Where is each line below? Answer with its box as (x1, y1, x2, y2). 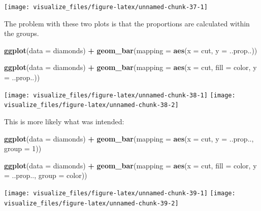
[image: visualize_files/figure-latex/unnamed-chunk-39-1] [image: (4, 189, 236, 197)
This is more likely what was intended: (4, 116, 124, 126)
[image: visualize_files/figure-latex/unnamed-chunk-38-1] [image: (4, 91, 236, 99)
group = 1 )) (4, 143, 42, 154)
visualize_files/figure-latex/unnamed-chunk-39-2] (4, 199, 179, 207)
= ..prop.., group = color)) (4, 170, 87, 181)
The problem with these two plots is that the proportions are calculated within (4, 18, 250, 28)
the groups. (4, 28, 39, 39)
